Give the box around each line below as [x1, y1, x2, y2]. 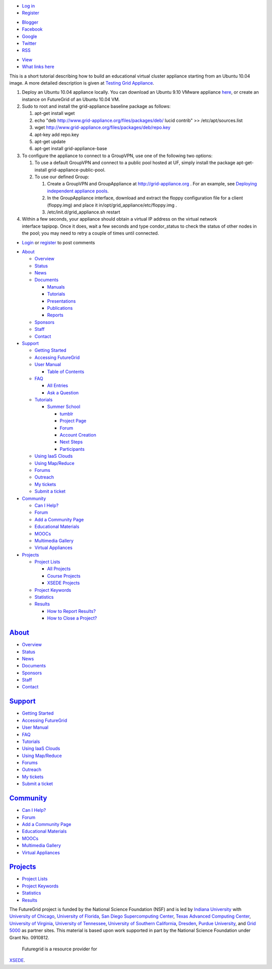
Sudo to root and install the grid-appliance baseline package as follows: [22, 103, 171, 109]
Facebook [22, 26, 43, 32]
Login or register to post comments [22, 239, 95, 245]
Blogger [22, 19, 39, 25]
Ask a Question [47, 389, 79, 395]
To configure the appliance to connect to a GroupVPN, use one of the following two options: [22, 153, 213, 159]
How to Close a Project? [47, 615, 97, 621]
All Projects [47, 566, 71, 572]
